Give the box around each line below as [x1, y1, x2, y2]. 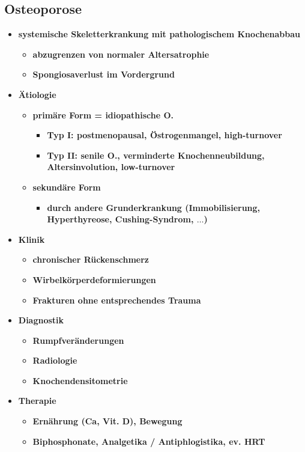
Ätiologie [18, 88, 56, 100]
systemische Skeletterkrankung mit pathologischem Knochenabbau [18, 28, 300, 40]
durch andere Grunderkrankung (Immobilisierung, [47, 201, 261, 213]
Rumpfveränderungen [32, 334, 124, 346]
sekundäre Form [32, 180, 101, 193]
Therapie [18, 394, 56, 407]
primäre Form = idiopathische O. [32, 108, 174, 121]
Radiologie [32, 354, 77, 367]
